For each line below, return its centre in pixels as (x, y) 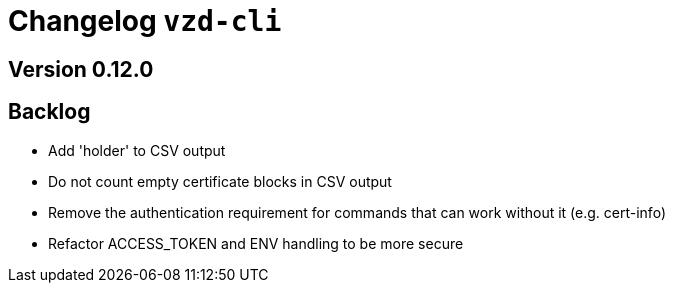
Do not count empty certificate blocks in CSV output (220, 181)
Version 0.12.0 (81, 69)
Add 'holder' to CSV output (137, 150)
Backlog (49, 112)
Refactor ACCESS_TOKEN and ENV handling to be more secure (256, 243)
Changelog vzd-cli (145, 21)
